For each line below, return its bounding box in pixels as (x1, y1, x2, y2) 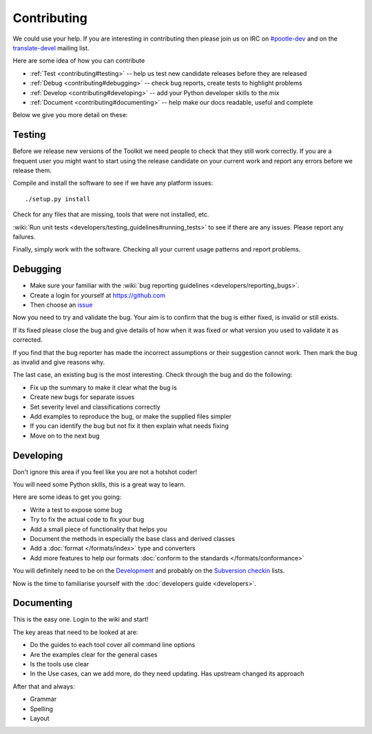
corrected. (12, 336, 43, 344)
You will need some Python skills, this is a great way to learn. (12, 480, 186, 489)
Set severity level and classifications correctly (30, 402, 161, 411)
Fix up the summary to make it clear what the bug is (30, 383, 177, 391)
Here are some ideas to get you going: (12, 493, 122, 501)
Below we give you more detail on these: (12, 111, 128, 119)
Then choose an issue (30, 300, 93, 309)
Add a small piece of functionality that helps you (30, 524, 167, 533)
